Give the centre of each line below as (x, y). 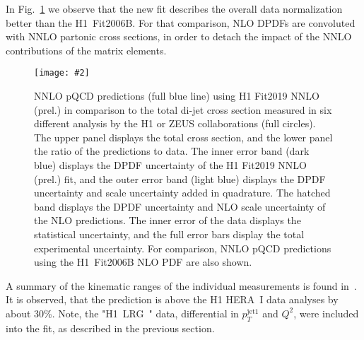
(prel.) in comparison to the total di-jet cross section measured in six (183, 109)
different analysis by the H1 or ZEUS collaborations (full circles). (175, 123)
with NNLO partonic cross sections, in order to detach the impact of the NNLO (179, 36)
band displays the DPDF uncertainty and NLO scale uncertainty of (180, 206)
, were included (326, 313)
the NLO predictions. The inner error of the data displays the (168, 220)
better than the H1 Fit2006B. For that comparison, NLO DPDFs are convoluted (181, 22)
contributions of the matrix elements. (86, 50)
